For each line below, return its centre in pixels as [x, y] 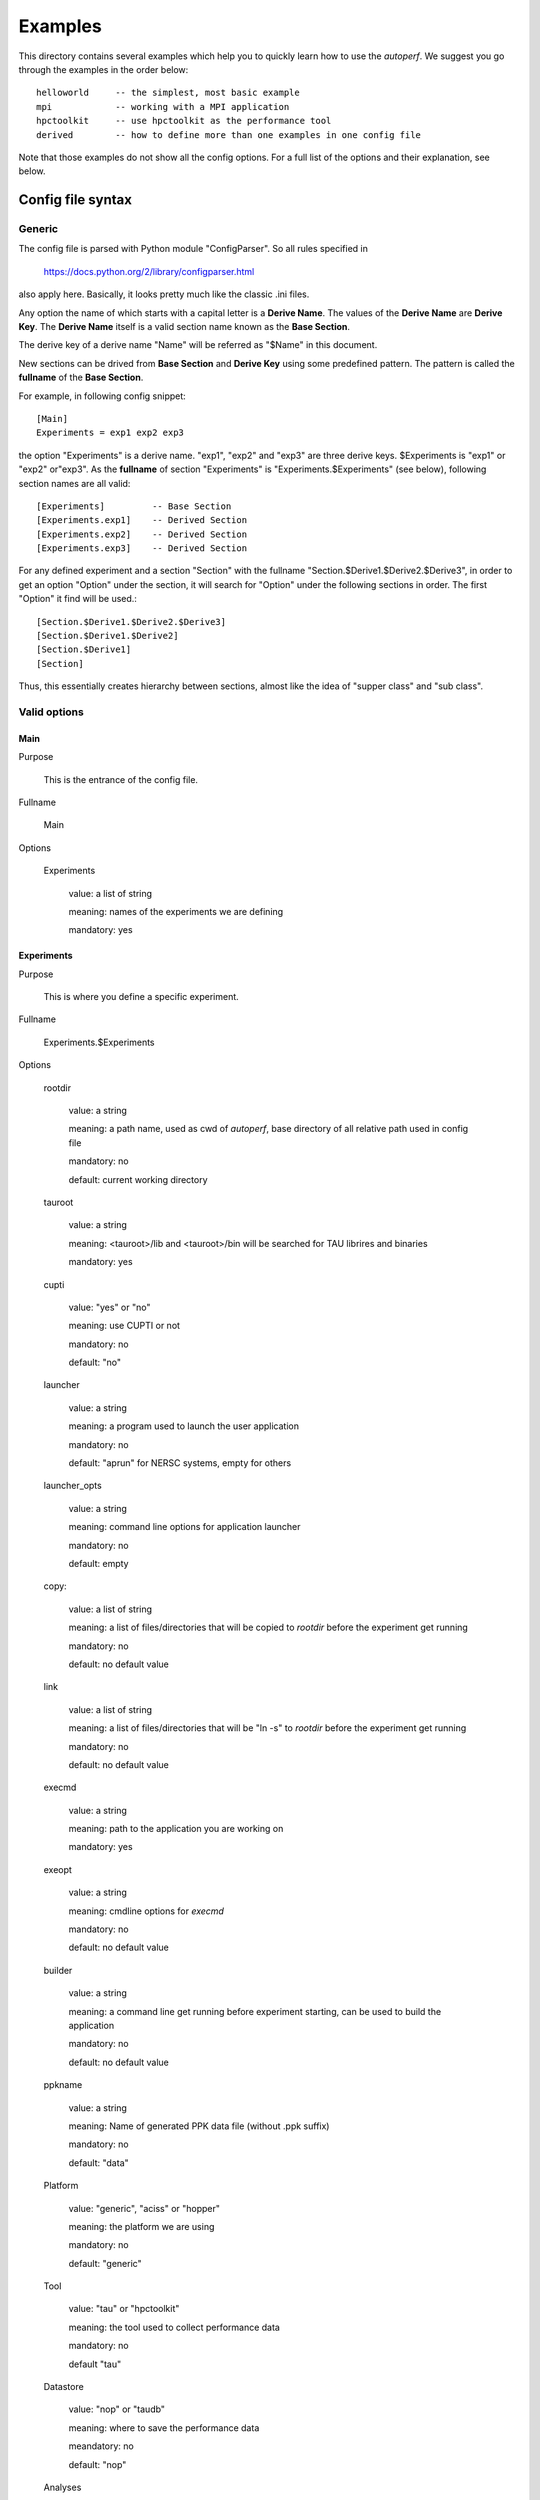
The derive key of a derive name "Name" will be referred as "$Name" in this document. [198, 345]
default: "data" [98, 2162]
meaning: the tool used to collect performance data [174, 2327]
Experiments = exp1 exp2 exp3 [110, 433]
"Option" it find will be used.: [77, 599]
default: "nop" [97, 2464]
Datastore [63, 2387]
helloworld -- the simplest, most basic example [168, 93]
